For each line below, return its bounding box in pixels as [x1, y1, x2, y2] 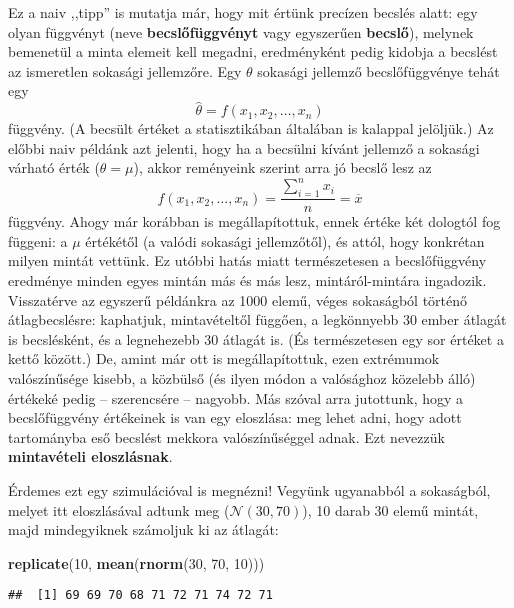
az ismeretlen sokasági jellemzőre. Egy [8, 60, 242, 81]
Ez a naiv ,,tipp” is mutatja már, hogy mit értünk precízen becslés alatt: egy [8, 2, 478, 22]
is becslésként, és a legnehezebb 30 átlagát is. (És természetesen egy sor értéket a [8, 328, 504, 349]
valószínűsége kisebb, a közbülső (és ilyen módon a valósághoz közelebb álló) [8, 368, 476, 389]
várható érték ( [8, 157, 100, 178]
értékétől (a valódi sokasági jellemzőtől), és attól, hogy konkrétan [85, 230, 485, 251]
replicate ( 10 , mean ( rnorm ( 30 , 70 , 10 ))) [8, 552, 265, 573]
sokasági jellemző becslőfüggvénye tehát [257, 60, 500, 81]
